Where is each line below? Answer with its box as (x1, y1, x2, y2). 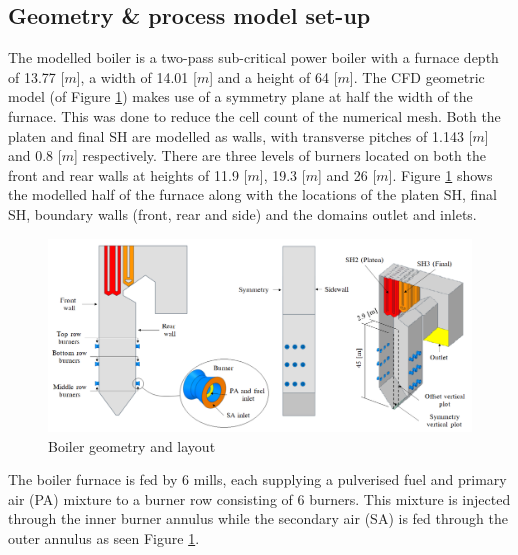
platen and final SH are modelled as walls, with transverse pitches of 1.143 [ (8, 125, 473, 146)
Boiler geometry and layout (48, 435, 216, 456)
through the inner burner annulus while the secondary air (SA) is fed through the (8, 508, 508, 529)
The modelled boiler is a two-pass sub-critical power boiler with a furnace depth (8, 47, 499, 68)
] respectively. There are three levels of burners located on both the (73, 145, 486, 166)
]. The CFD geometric (349, 66, 485, 87)
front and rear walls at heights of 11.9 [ (8, 164, 248, 185)
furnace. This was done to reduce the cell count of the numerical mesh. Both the (8, 105, 501, 126)
